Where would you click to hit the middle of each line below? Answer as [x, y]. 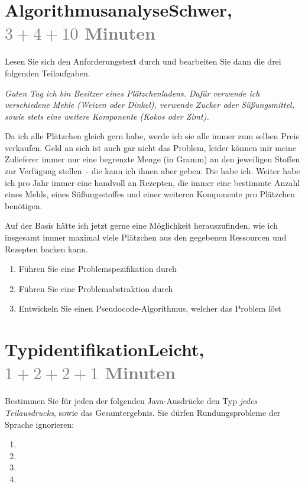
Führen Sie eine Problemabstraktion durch [96, 288]
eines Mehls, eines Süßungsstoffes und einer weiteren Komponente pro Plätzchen [150, 194]
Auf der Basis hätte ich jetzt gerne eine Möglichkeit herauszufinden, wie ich [142, 225]
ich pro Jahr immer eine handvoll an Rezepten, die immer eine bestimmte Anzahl [152, 182]
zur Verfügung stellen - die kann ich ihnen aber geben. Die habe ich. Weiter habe [152, 171]
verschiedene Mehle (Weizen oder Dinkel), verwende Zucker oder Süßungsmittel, [150, 105]
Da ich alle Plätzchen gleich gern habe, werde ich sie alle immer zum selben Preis [152, 136]
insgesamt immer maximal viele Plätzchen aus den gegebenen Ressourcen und [146, 237]
